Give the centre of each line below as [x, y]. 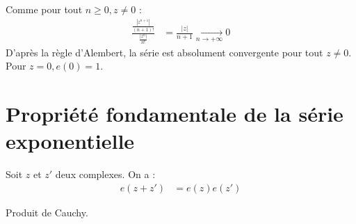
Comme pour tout [44, 9]
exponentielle [70, 141]
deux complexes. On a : [105, 174]
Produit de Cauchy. [47, 212]
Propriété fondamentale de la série [175, 114]
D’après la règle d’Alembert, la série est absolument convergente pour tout [164, 52]
